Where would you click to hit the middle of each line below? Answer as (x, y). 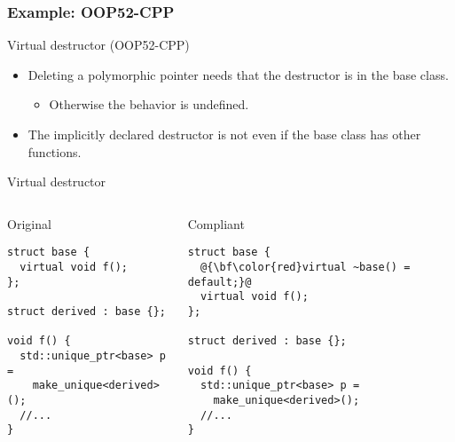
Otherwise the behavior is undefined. (149, 104)
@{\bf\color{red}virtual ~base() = (306, 268)
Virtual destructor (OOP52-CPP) (98, 45)
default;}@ (220, 282)
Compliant (216, 223)
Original (29, 223)
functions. (55, 151)
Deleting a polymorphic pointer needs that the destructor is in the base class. (238, 74)
